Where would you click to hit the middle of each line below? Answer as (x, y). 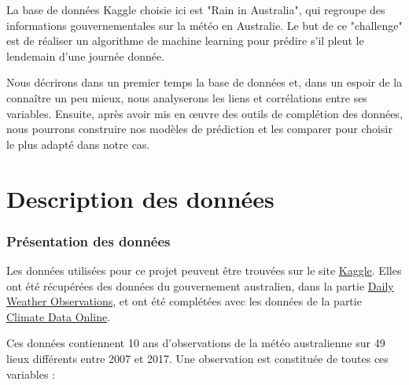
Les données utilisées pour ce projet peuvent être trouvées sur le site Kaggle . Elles (204, 270)
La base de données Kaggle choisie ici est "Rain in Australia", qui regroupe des (196, 9)
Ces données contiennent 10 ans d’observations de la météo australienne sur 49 (196, 343)
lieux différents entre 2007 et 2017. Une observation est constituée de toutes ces (197, 358)
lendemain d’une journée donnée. (86, 56)
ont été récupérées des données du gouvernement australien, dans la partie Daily (200, 285)
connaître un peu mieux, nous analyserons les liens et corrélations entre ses (187, 97)
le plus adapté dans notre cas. (78, 144)
